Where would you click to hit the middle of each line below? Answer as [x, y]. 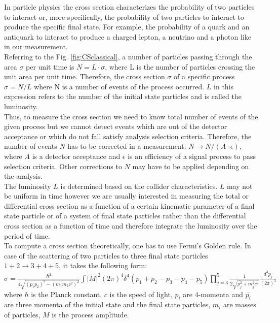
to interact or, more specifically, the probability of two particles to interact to [124, 17]
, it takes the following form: [103, 265]
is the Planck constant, [67, 294]
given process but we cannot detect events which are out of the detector [116, 126]
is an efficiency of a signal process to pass [192, 156]
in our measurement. [36, 46]
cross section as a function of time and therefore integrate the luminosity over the [131, 226]
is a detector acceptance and [76, 156]
